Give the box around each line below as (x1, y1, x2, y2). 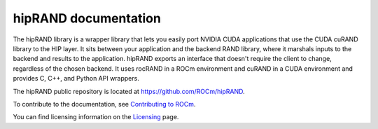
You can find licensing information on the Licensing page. (13, 113, 179, 121)
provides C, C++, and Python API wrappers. (13, 74, 139, 83)
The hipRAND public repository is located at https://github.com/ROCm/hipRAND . (13, 87, 245, 95)
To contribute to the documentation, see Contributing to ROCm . (13, 100, 196, 108)
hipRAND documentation (13, 11, 161, 26)
